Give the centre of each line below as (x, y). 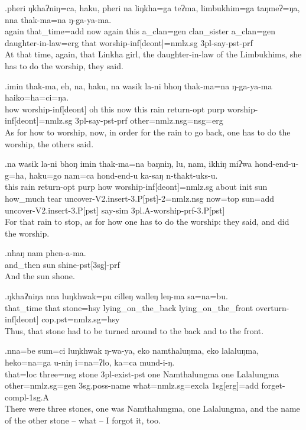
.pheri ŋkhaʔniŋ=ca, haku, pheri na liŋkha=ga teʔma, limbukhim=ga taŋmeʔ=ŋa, (152, 8)
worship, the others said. (49, 143)
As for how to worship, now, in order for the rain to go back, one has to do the (148, 132)
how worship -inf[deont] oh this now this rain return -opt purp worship (130, 109)
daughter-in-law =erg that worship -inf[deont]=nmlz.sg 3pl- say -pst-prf (129, 42)
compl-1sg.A (27, 397)
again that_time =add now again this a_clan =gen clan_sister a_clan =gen (140, 31)
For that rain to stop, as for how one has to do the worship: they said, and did (147, 222)
